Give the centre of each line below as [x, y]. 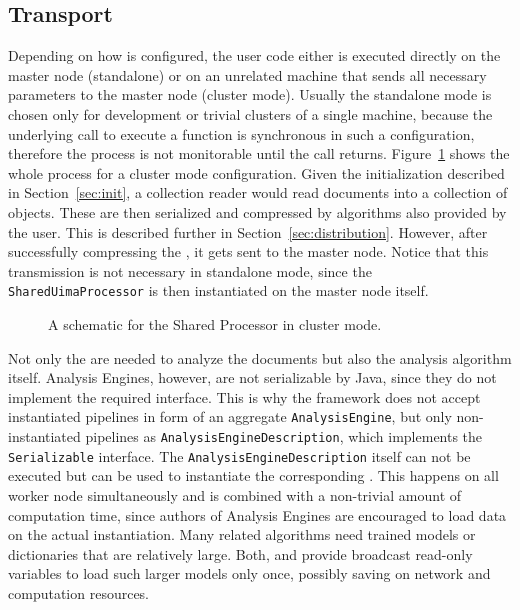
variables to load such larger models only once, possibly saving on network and [249, 573]
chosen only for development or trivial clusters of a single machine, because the [250, 113]
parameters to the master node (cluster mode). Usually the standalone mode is [250, 94]
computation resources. [79, 592]
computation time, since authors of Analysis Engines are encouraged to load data [257, 514]
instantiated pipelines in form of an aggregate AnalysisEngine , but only [230, 416]
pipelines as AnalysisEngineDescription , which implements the [284, 436]
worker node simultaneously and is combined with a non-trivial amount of [235, 494]
